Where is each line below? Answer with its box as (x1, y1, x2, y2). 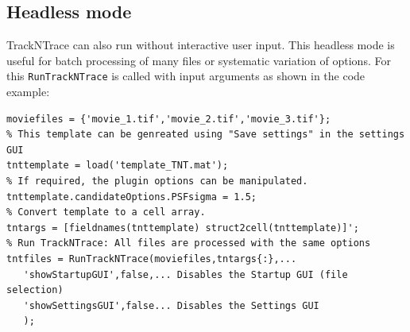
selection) (6, 284, 64, 296)
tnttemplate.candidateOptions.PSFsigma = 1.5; (6, 191, 257, 203)
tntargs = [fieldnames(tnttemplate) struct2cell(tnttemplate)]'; (6, 222, 359, 234)
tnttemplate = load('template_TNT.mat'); (6, 160, 229, 172)
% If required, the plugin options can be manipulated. (6, 176, 308, 187)
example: (6, 83, 50, 100)
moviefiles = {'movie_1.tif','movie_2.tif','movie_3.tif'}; (6, 113, 331, 125)
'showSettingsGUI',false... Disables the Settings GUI (23, 299, 319, 311)
